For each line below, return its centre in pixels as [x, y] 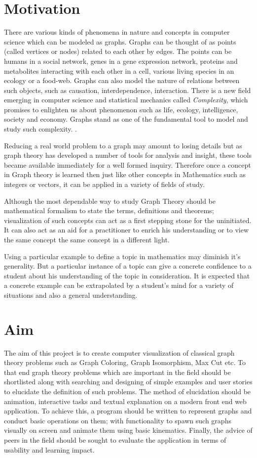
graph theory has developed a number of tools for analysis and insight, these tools [128, 155]
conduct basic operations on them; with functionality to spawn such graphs [118, 420]
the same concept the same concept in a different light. [87, 239]
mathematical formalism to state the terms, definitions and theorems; [109, 210]
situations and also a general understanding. [71, 295]
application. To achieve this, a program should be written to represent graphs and [128, 411]
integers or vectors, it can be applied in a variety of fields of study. [104, 184]
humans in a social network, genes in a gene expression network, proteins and [121, 61]
